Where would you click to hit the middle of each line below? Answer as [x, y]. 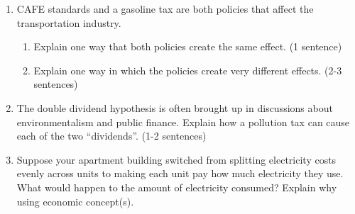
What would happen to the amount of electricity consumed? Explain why [177, 187]
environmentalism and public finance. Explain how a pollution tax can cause [183, 122]
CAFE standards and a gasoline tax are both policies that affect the [165, 9]
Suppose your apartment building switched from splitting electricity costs [176, 159]
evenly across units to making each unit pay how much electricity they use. [180, 173]
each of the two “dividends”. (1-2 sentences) [111, 136]
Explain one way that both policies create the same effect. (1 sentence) [188, 46]
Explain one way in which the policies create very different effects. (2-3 [188, 70]
